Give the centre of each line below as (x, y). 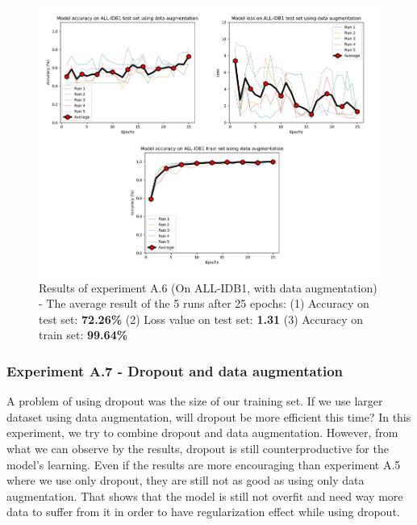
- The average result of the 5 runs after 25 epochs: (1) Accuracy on (204, 303)
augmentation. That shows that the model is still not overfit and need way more (205, 496)
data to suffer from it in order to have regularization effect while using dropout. (203, 512)
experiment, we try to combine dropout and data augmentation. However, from (202, 433)
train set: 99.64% (83, 335)
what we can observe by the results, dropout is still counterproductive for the (198, 448)
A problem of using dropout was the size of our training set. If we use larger (195, 401)
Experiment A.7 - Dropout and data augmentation (175, 370)
